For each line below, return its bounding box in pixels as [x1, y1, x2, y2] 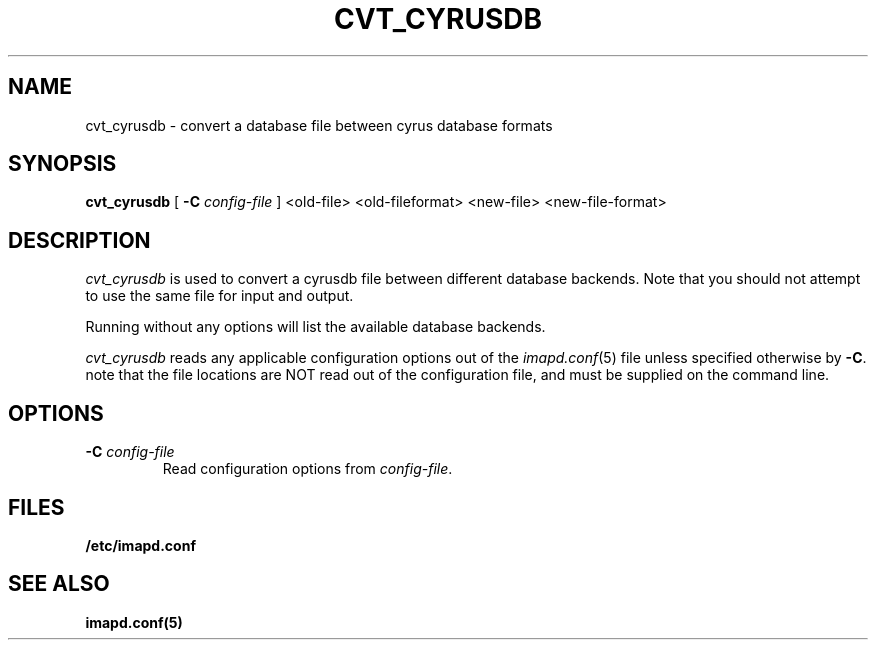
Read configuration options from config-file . [162, 460, 453, 478]
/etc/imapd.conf [85, 536, 196, 554]
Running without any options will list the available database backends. [85, 318, 546, 336]
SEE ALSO [8, 571, 110, 597]
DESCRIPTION [8, 227, 151, 253]
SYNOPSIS [8, 151, 117, 177]
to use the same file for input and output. [85, 287, 354, 305]
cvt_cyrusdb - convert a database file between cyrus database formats [85, 116, 553, 134]
